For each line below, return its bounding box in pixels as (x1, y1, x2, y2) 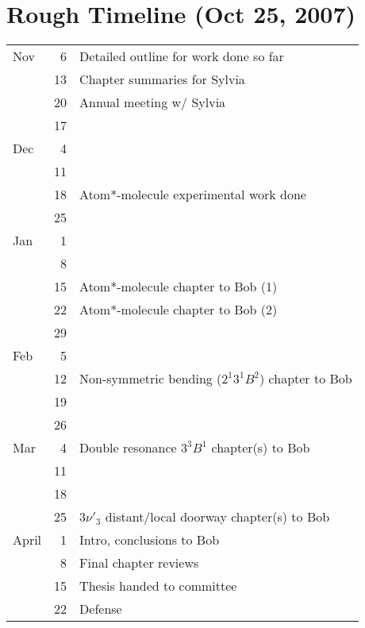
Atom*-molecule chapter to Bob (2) (79, 300, 278, 319)
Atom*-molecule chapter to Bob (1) (79, 277, 278, 296)
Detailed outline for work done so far (79, 47, 284, 66)
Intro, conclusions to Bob (79, 530, 220, 549)
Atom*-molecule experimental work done (79, 185, 306, 204)
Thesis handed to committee (79, 576, 237, 595)
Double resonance (79, 438, 177, 457)
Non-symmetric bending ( (79, 369, 222, 388)
